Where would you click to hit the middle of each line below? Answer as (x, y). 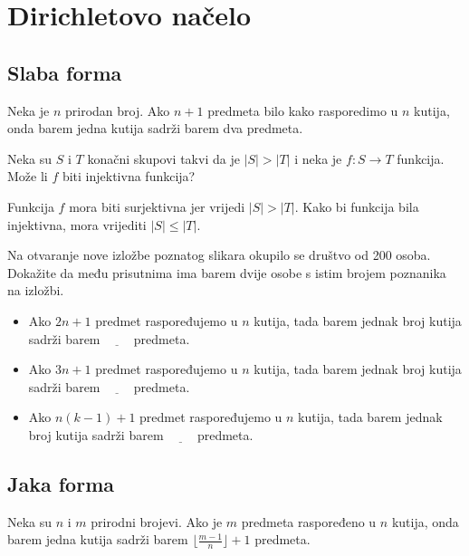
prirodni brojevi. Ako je (157, 521)
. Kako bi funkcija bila (357, 206)
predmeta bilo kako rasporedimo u (303, 110)
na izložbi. (36, 290)
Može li (28, 176)
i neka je (318, 158)
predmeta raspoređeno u (309, 521)
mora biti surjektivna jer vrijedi (157, 206)
